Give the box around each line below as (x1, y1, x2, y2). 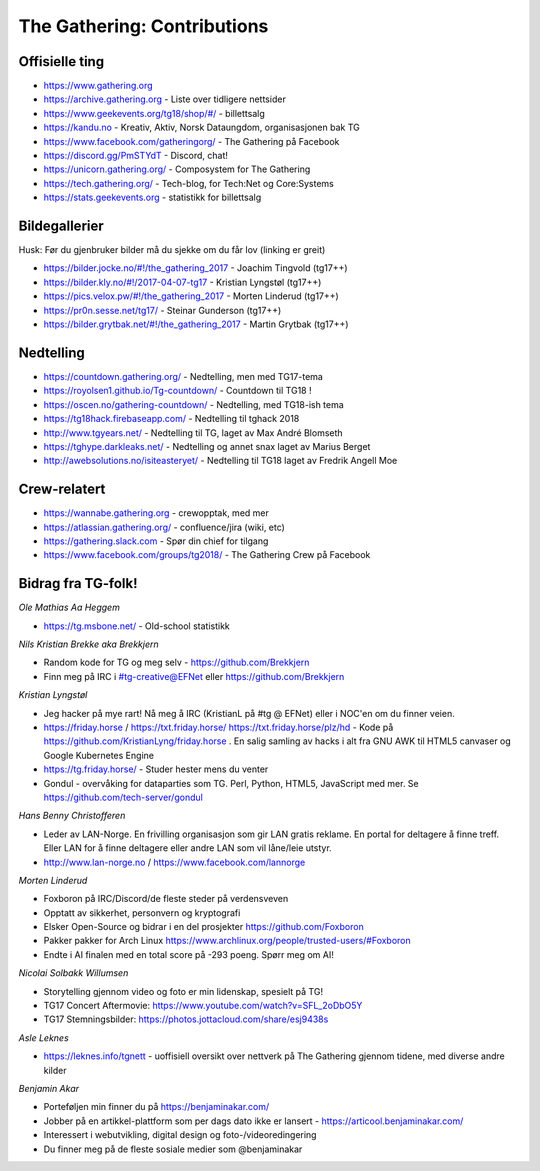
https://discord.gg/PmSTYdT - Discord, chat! (43, 150, 229, 162)
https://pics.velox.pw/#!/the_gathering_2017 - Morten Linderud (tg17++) (43, 290, 339, 302)
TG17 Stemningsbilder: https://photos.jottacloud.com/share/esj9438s (43, 1013, 329, 1025)
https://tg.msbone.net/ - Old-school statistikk (43, 620, 230, 632)
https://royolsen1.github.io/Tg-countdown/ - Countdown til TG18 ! (43, 385, 312, 397)
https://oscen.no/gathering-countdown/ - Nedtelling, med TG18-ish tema (43, 398, 344, 410)
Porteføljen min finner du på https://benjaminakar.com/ (43, 1101, 270, 1113)
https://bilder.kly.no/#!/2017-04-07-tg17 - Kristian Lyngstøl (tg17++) (43, 276, 322, 288)
